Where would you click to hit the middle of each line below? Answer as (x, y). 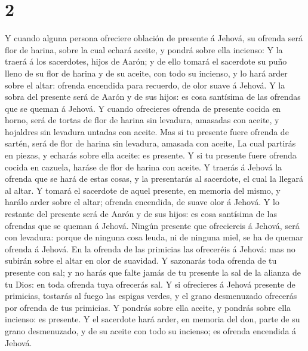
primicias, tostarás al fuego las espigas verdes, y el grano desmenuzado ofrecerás (151, 296)
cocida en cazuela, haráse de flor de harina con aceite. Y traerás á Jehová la (144, 167)
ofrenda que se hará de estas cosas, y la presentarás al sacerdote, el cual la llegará (154, 178)
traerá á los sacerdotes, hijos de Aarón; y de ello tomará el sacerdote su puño (146, 61)
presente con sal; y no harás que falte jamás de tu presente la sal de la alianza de (153, 272)
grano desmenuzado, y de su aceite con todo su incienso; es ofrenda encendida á (151, 330)
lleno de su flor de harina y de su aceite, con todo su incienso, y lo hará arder (146, 73)
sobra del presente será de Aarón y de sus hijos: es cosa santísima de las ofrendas (153, 97)
